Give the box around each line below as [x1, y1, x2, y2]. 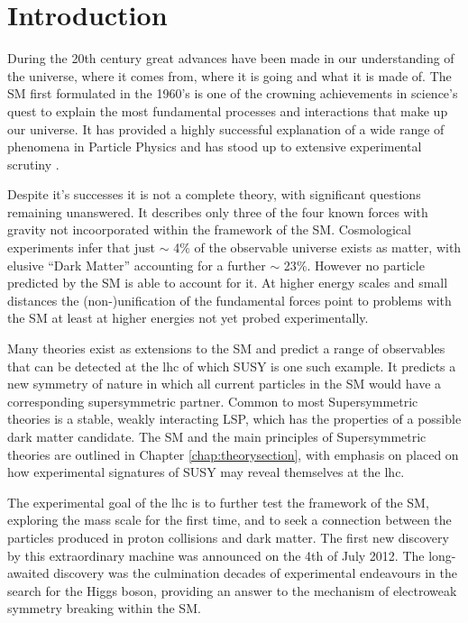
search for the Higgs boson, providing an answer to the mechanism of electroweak [7, 581, 457, 600]
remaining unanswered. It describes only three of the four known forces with [7, 202, 428, 221]
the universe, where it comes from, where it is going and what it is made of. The [7, 66, 452, 85]
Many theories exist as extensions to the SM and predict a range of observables [7, 339, 445, 358]
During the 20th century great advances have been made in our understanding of [7, 49, 454, 68]
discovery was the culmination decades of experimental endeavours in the [53, 563, 457, 582]
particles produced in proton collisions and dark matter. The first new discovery [7, 527, 449, 546]
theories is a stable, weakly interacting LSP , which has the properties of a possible [7, 409, 462, 428]
